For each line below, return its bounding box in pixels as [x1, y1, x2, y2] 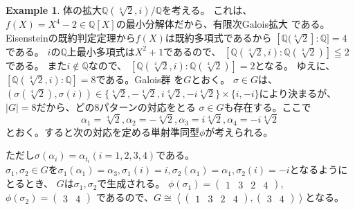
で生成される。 [97, 176, 165, 191]
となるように [289, 162, 348, 177]
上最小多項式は [66, 44, 135, 58]
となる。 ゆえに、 [255, 58, 336, 72]
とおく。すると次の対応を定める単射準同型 [6, 124, 199, 139]
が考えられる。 [205, 124, 273, 139]
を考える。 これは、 [162, 3, 253, 17]
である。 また [6, 58, 67, 72]
